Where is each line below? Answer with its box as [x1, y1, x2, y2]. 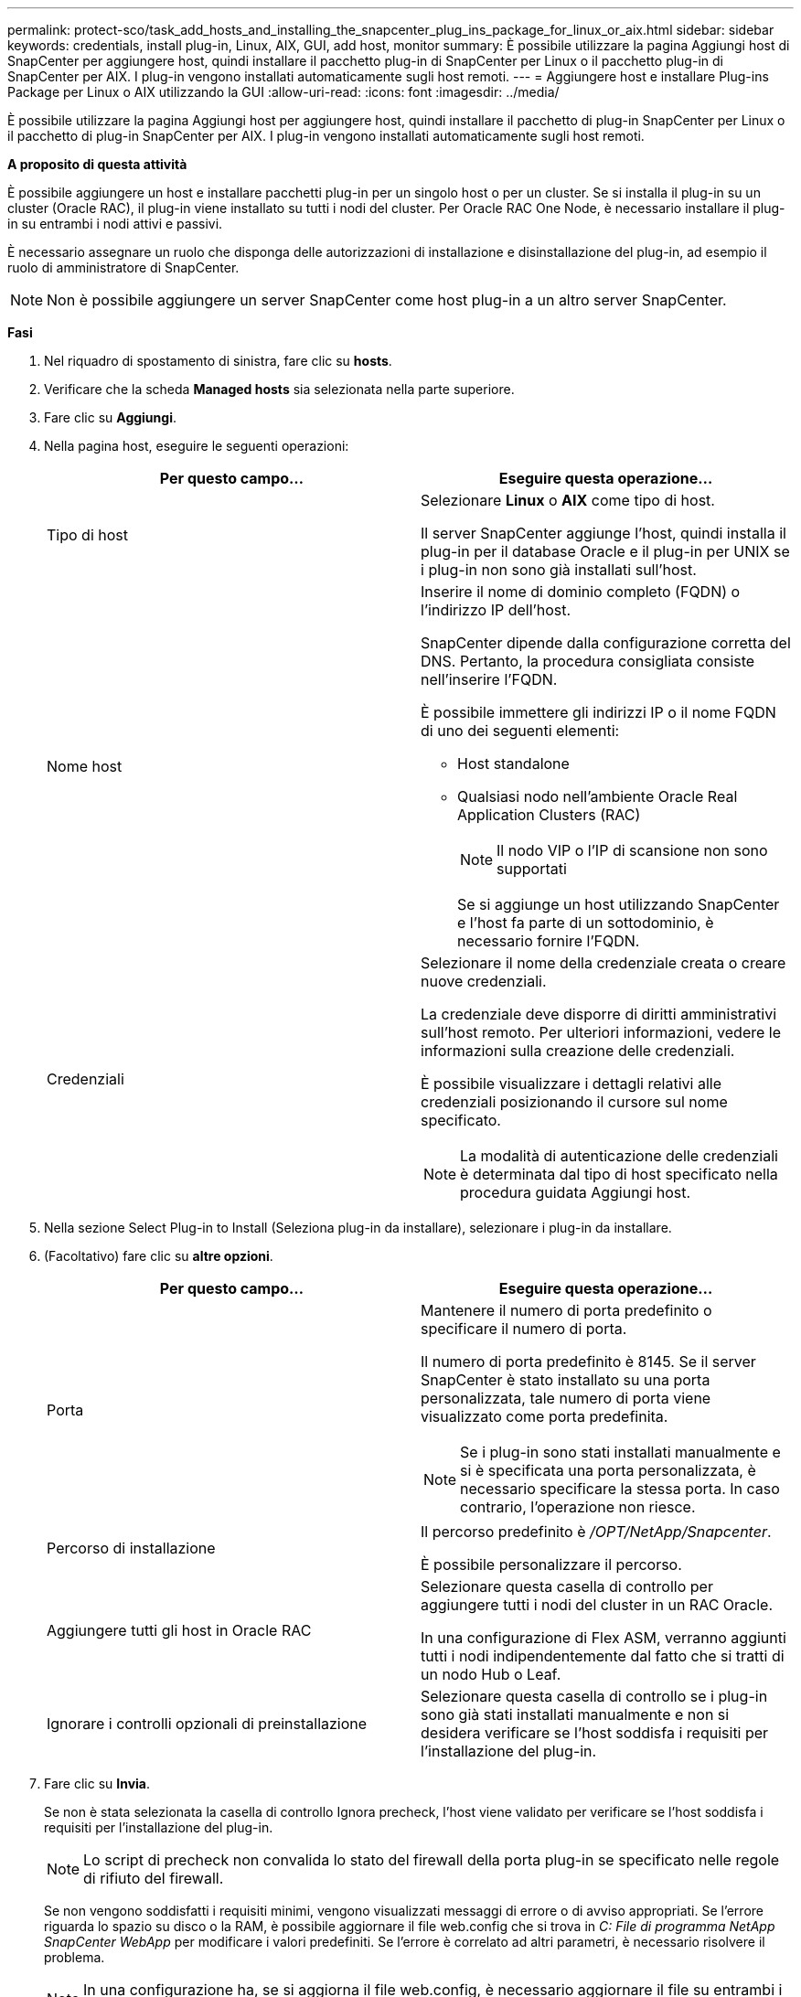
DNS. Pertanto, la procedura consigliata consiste [421, 652, 755, 670]
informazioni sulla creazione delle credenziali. [421, 1041, 735, 1060]
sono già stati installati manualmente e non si [421, 1705, 730, 1724]
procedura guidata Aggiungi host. [460, 1183, 691, 1201]
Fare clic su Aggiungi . [44, 410, 176, 425]
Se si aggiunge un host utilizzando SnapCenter [457, 895, 780, 913]
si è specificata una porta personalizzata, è [460, 1461, 756, 1479]
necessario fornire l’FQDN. [457, 932, 640, 950]
